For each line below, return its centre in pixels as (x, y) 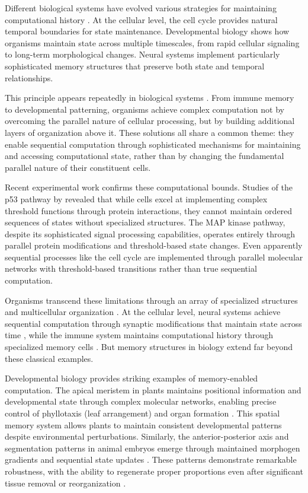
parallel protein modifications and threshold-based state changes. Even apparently (154, 245)
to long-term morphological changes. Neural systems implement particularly (142, 54)
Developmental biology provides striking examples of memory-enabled (131, 378)
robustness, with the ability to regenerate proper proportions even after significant (154, 471)
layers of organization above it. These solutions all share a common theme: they (150, 132)
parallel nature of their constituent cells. (78, 167)
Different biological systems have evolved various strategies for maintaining (141, 8)
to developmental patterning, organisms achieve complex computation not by (145, 109)
